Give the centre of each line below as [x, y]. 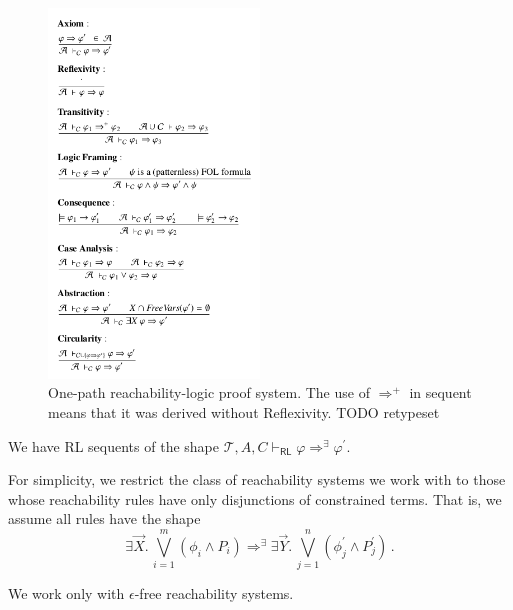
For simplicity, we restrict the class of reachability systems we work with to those [257, 479]
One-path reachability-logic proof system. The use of [209, 392]
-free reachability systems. [214, 593]
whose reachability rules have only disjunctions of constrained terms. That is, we [255, 498]
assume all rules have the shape [104, 518]
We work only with [66, 593]
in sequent [440, 392]
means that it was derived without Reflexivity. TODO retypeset [244, 412]
